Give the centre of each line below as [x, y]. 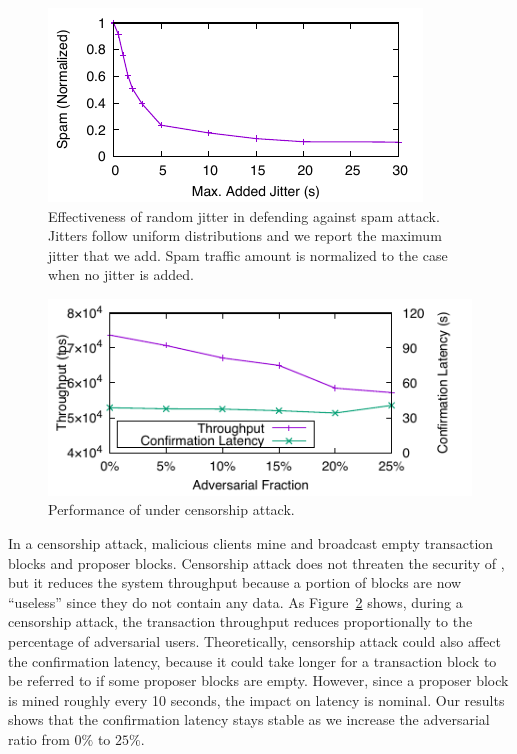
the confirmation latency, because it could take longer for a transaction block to [252, 660]
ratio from [39, 739]
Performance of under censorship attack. [171, 509]
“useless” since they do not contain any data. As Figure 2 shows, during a [235, 601]
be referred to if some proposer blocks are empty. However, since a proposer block [258, 680]
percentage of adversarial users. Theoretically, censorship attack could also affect [254, 641]
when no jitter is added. [121, 274]
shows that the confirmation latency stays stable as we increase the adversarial [249, 719]
